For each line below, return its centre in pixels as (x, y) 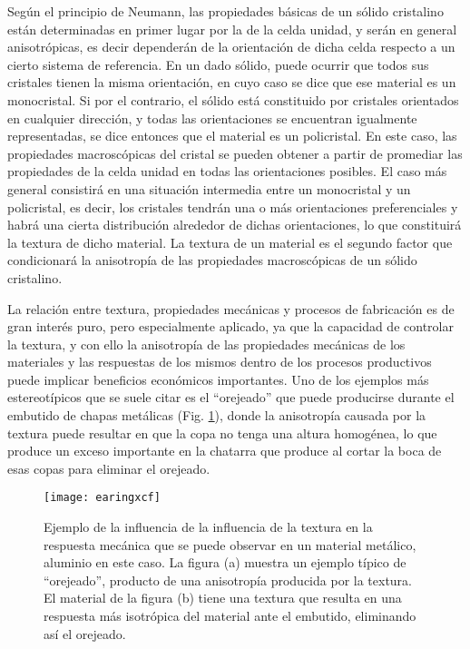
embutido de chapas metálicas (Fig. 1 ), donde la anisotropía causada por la (217, 415)
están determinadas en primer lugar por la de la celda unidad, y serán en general (232, 29)
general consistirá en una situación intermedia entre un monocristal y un (209, 188)
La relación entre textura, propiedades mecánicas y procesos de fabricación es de (231, 308)
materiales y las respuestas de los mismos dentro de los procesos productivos (220, 362)
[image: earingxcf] (102, 498)
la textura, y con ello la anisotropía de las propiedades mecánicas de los (206, 344)
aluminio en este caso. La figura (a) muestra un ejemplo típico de (225, 562)
